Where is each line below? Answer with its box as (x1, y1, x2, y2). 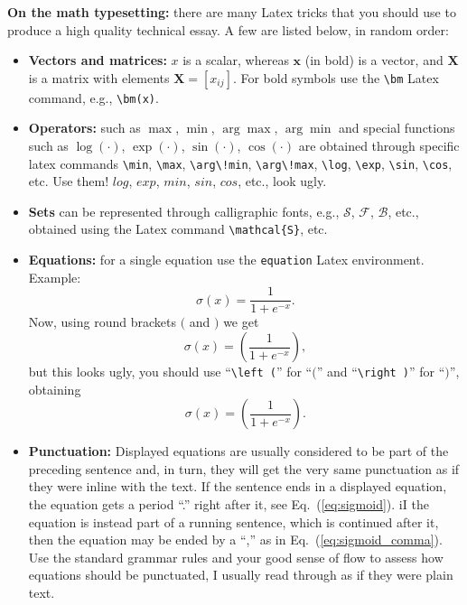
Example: (28, 267, 81, 286)
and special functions (338, 118, 455, 137)
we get (223, 312, 259, 331)
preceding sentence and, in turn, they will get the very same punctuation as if (28, 459, 460, 478)
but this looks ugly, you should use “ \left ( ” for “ (28, 362, 313, 381)
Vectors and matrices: (28, 51, 167, 70)
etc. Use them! (28, 172, 109, 191)
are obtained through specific (298, 136, 460, 155)
